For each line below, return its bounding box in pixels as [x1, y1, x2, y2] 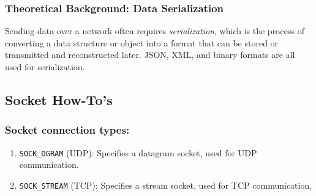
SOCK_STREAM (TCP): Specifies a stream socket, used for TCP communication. [19, 178, 312, 191]
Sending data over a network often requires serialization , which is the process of [5, 24, 304, 37]
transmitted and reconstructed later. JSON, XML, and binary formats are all [5, 48, 295, 61]
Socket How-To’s [5, 90, 113, 109]
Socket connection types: [5, 122, 130, 137]
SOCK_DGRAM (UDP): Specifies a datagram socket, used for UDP [19, 146, 257, 159]
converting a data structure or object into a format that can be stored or [5, 36, 279, 49]
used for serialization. [5, 60, 85, 73]
